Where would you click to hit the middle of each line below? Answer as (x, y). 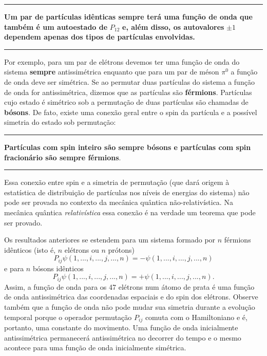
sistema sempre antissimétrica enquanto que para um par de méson (112, 72)
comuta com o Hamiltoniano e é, (196, 317)
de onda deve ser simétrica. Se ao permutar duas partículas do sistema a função (129, 81)
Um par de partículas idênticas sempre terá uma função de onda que (128, 16)
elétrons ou (82, 249)
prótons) (121, 249)
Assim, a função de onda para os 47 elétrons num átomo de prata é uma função (129, 286)
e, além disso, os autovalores (173, 26)
